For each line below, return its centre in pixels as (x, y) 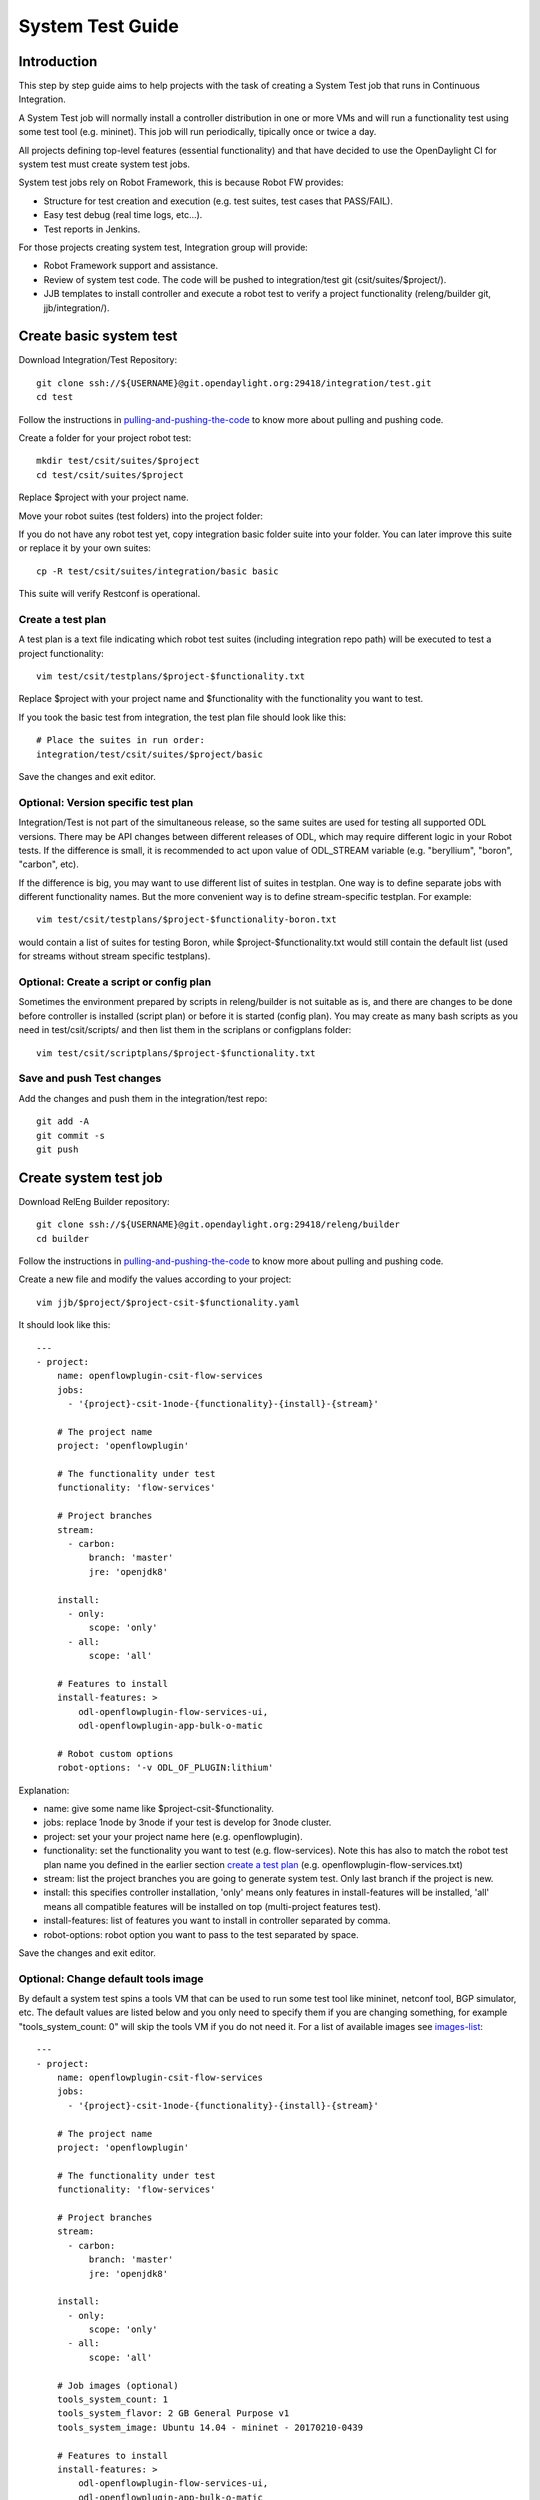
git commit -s (70, 1135)
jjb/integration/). (76, 307)
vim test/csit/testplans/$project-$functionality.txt (170, 676)
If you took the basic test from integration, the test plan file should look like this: (182, 717)
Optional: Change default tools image (111, 1978)
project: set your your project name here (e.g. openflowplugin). (173, 1836)
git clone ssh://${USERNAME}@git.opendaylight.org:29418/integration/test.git (234, 383)
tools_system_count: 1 (112, 2399)
